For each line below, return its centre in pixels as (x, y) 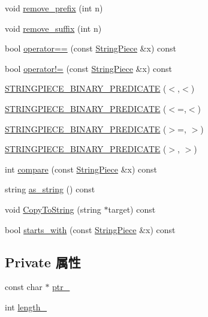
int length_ (26, 307)
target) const (132, 209)
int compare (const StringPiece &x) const (81, 169)
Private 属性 (43, 262)
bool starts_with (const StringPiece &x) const (90, 229)
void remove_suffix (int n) (53, 28)
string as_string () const (50, 189)
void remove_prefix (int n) (54, 8)
